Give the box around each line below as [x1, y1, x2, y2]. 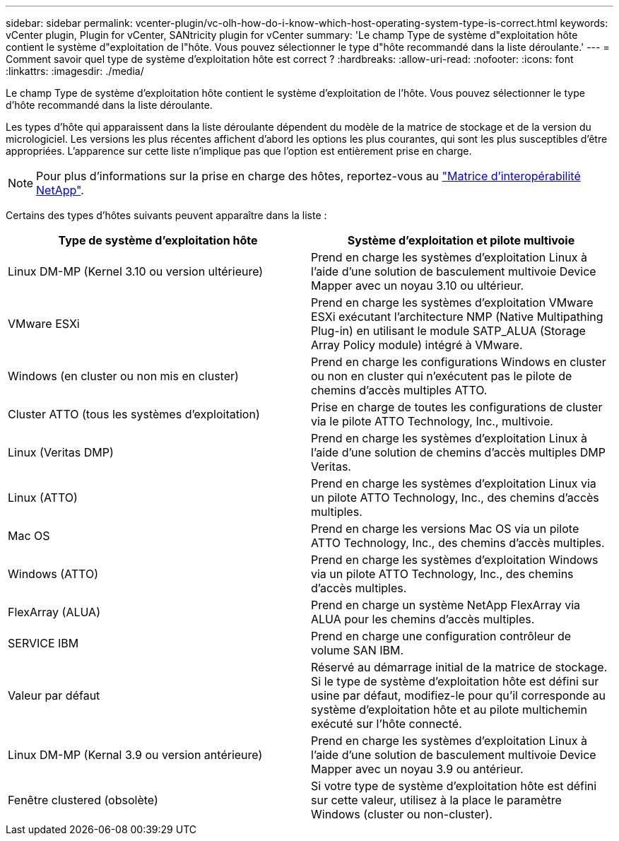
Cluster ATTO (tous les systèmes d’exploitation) [8, 407, 260, 421]
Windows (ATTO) [8, 567, 98, 581]
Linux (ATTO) [8, 490, 78, 505]
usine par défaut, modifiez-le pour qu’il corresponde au [311, 688, 606, 702]
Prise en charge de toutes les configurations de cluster [311, 400, 603, 414]
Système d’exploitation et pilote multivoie [347, 233, 575, 247]
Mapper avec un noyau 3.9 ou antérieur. [311, 762, 524, 776]
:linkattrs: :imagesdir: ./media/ [6, 65, 144, 77]
